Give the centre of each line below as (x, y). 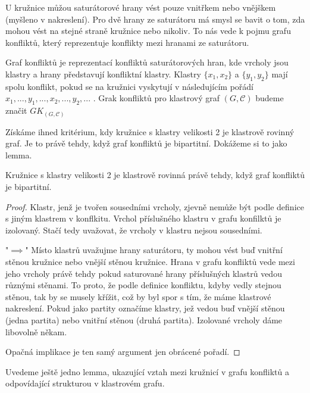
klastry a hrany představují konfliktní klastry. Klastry (103, 74)
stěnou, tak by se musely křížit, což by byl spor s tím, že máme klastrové (138, 296)
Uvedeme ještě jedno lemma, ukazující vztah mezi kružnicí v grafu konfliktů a (147, 371)
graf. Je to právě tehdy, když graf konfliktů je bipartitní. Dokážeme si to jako (146, 143)
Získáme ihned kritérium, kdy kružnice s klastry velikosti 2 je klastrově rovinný (150, 131)
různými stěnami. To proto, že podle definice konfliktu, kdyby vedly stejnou (143, 285)
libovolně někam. (36, 331)
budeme (270, 98)
